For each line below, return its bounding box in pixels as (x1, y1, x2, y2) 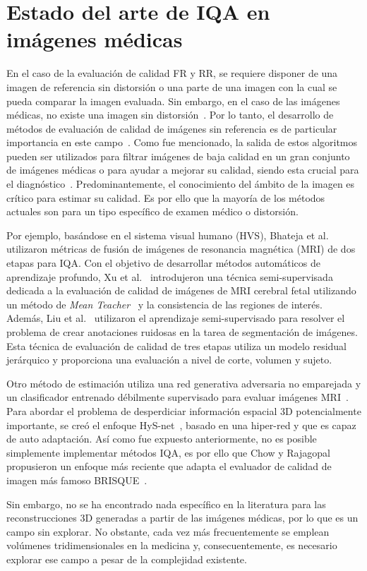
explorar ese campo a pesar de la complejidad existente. (6, 551, 247, 566)
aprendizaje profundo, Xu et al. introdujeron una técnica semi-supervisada (6, 269, 333, 284)
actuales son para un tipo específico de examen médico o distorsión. (6, 204, 299, 219)
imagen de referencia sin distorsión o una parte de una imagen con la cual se (6, 79, 337, 94)
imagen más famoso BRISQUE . (6, 472, 148, 487)
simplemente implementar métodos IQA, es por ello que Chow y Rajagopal (6, 445, 330, 459)
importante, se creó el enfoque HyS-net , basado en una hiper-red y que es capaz (6, 417, 356, 432)
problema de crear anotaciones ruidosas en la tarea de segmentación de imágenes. (6, 325, 358, 339)
